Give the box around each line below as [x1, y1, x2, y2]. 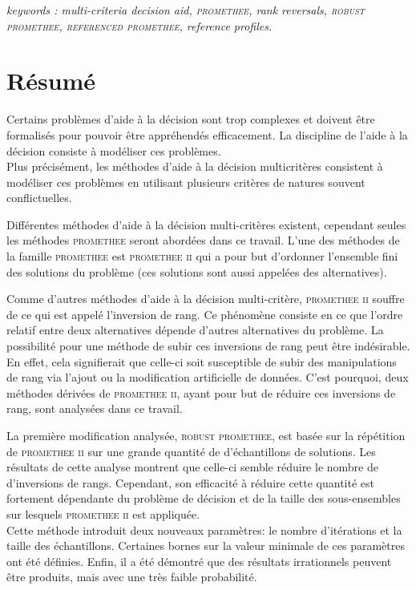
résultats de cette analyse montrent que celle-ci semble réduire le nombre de [6, 459, 378, 475]
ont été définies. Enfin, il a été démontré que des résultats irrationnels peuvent [6, 552, 392, 569]
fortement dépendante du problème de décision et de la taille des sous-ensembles [6, 490, 401, 507]
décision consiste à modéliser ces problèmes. [6, 142, 221, 159]
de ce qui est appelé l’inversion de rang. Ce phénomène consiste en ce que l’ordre [6, 305, 403, 322]
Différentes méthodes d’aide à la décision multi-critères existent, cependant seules [6, 216, 406, 232]
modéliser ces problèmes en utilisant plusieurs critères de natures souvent [6, 173, 366, 190]
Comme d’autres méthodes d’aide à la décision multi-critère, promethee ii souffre [6, 290, 405, 307]
